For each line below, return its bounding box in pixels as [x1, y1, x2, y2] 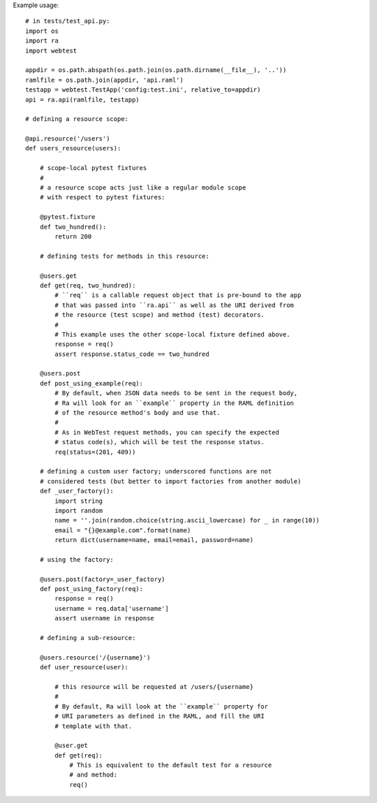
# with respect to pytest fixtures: [39, 193, 165, 201]
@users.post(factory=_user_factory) [39, 575, 165, 583]
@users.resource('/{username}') [39, 653, 151, 661]
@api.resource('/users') [25, 135, 110, 143]
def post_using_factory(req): [39, 585, 143, 593]
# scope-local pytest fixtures [39, 164, 147, 172]
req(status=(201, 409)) [54, 448, 136, 456]
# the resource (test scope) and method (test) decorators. [54, 311, 265, 319]
